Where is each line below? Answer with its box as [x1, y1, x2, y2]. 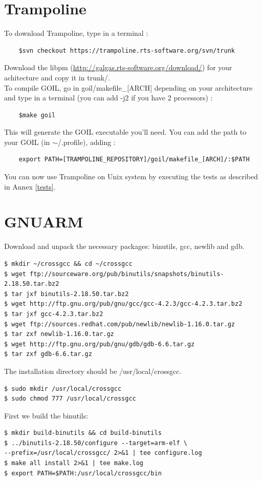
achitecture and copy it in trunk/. [4, 72, 110, 82]
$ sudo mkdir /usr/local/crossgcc [4, 385, 122, 392]
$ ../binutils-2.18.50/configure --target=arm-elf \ [4, 439, 187, 447]
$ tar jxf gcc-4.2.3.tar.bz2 [4, 310, 103, 318]
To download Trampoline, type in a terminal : [4, 28, 148, 38]
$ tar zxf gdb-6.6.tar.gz [4, 350, 92, 358]
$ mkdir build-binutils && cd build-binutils [4, 429, 162, 437]
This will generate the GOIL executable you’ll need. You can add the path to [4, 127, 247, 137]
